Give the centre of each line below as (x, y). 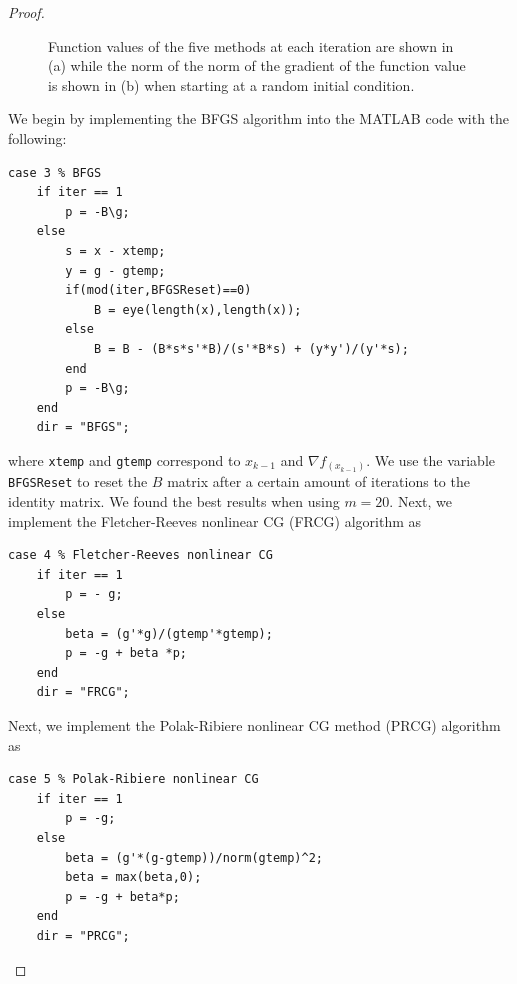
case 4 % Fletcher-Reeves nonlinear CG (140, 555)
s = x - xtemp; (115, 250)
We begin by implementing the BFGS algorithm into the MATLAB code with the (259, 118)
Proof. (26, 12)
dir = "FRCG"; (83, 692)
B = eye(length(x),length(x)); (197, 309)
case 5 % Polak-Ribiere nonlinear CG (133, 779)
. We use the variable (431, 459)
